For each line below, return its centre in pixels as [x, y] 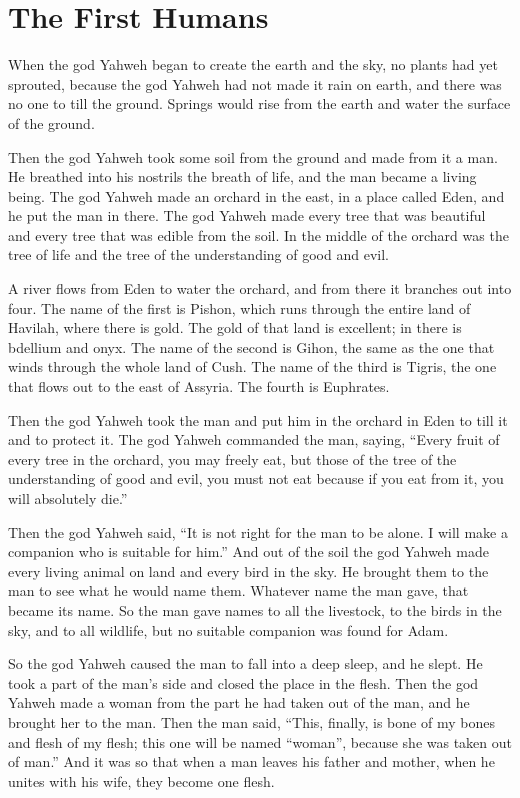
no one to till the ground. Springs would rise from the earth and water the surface [259, 103]
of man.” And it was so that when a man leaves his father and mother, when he [251, 761]
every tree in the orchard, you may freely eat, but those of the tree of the [232, 458]
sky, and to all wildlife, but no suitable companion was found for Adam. [228, 629]
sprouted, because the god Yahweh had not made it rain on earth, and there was [255, 83]
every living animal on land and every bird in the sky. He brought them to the [248, 570]
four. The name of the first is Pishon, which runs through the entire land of [239, 307]
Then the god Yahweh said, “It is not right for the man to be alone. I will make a [258, 531]
